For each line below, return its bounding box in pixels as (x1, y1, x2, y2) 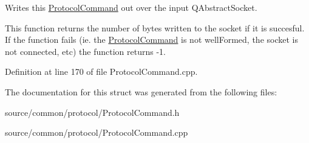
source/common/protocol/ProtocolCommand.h (5, 106, 180, 118)
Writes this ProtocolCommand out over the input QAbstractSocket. (5, 1, 257, 13)
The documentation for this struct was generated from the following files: (5, 85, 277, 98)
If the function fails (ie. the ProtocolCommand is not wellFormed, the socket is (5, 33, 298, 46)
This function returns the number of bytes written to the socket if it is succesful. (5, 21, 305, 34)
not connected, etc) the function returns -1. (5, 45, 166, 57)
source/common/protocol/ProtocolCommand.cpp (5, 126, 188, 139)
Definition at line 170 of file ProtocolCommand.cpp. (5, 65, 198, 78)
